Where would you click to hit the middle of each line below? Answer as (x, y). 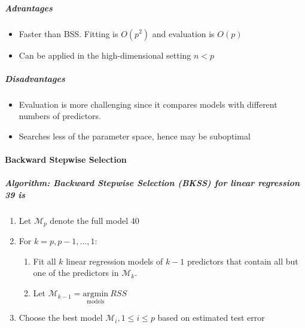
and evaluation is (183, 33)
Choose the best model (61, 318)
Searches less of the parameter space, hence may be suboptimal (135, 136)
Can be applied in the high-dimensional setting (105, 55)
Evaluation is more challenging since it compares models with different (148, 104)
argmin (96, 294)
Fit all (45, 261)
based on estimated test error (211, 318)
